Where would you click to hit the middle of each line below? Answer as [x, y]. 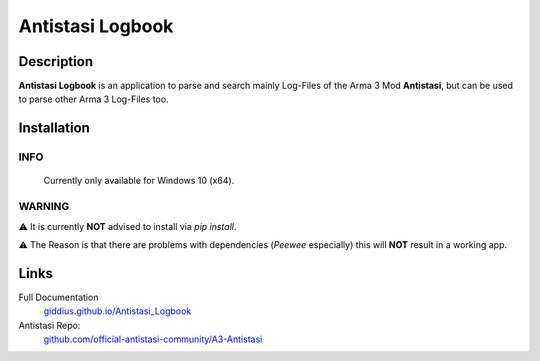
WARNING [44, 207]
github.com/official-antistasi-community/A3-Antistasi [153, 339]
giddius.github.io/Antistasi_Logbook [117, 311]
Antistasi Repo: [49, 325]
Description [56, 61]
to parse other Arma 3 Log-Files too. [93, 99]
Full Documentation [58, 297]
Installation [54, 128]
